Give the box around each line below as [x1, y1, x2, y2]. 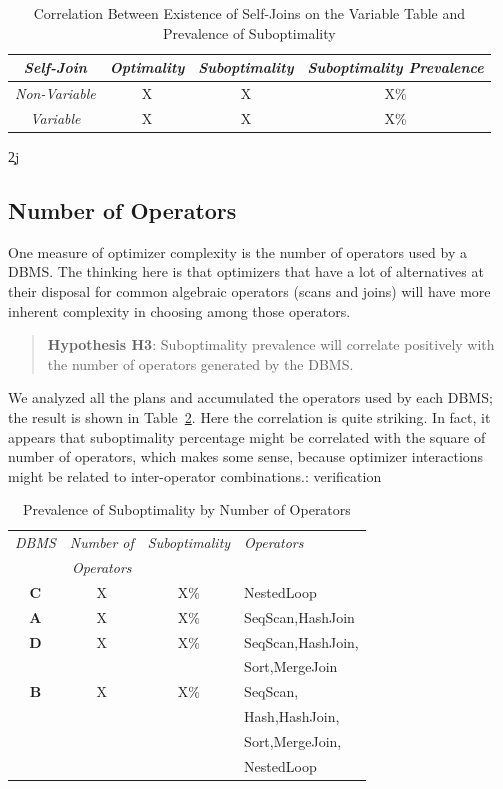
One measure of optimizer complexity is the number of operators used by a [8, 241, 467, 262]
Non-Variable [15, 83, 96, 104]
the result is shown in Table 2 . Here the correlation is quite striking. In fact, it [8, 406, 491, 427]
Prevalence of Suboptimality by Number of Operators [22, 499, 351, 520]
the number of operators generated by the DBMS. [47, 353, 354, 374]
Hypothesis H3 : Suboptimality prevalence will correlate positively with [47, 334, 495, 355]
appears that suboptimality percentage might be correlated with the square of [8, 426, 486, 447]
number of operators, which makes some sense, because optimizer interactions [8, 446, 484, 467]
